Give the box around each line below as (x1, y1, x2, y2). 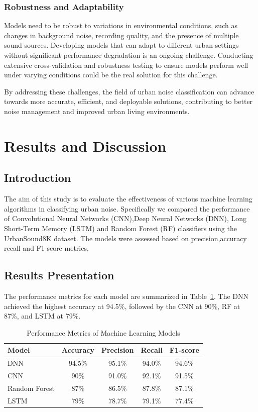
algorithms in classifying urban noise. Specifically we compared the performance (4, 203, 250, 214)
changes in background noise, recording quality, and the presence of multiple (4, 30, 239, 40)
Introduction (4, 170, 71, 185)
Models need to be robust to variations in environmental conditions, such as (4, 20, 237, 31)
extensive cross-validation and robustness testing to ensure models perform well (4, 59, 248, 70)
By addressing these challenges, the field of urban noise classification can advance (4, 86, 254, 96)
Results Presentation (4, 267, 114, 283)
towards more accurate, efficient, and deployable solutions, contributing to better (4, 96, 253, 107)
